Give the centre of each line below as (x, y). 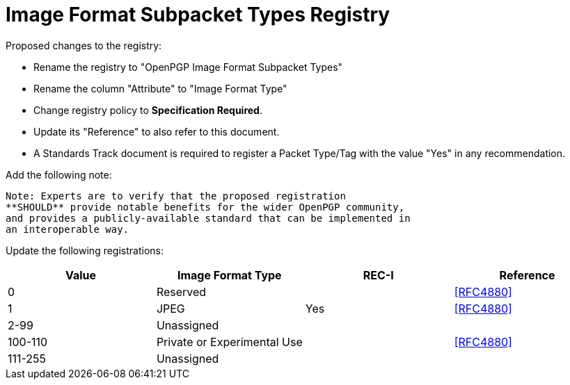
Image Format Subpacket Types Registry (198, 15)
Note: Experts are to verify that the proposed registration (176, 196)
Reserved (181, 292)
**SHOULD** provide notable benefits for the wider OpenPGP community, (205, 207)
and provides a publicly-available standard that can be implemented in (208, 218)
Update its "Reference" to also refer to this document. (157, 131)
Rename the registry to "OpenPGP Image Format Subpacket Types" (188, 67)
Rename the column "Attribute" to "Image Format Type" (160, 88)
